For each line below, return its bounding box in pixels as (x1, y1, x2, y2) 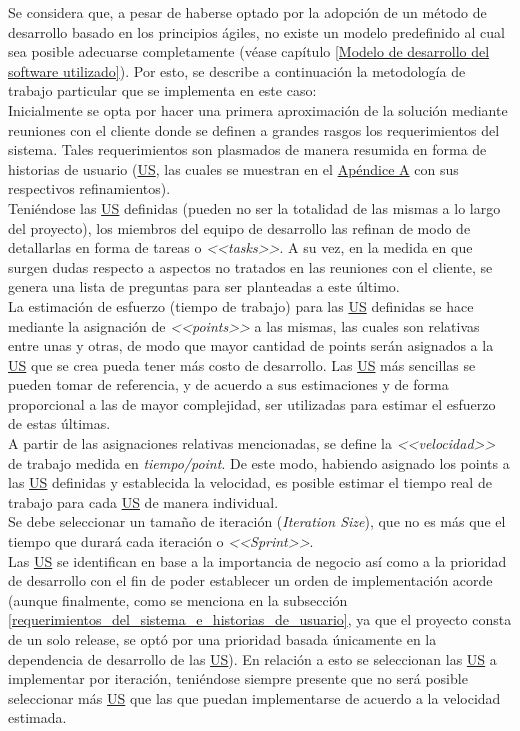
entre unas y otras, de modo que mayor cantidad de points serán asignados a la (8, 335, 494, 356)
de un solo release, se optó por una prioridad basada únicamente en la (8, 629, 437, 649)
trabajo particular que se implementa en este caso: (8, 80, 317, 101)
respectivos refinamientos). (8, 178, 171, 199)
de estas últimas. (8, 413, 111, 434)
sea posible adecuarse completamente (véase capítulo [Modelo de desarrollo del (8, 41, 490, 62)
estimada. (8, 707, 67, 728)
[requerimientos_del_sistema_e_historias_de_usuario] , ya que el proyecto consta (8, 609, 512, 630)
